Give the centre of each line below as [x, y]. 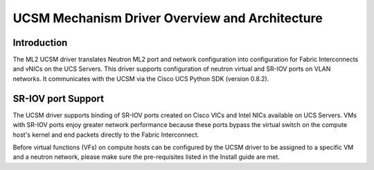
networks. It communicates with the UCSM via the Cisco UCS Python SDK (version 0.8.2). [141, 78]
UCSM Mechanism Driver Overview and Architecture [168, 18]
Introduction [40, 43]
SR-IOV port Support [58, 98]
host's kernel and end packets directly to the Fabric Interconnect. [106, 135]
